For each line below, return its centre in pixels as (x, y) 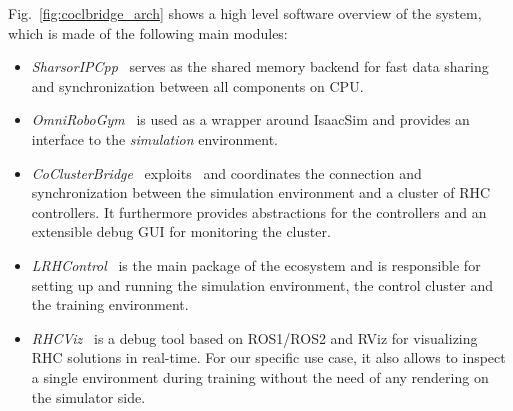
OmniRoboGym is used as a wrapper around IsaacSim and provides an (250, 119)
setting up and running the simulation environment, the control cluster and (262, 284)
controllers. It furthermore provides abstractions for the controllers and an (259, 211)
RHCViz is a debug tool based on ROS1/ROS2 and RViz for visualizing (254, 337)
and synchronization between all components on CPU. (197, 85)
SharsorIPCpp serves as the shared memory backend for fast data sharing (260, 66)
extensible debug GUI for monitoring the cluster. (181, 231)
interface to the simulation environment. (154, 138)
